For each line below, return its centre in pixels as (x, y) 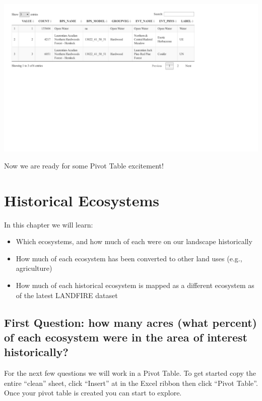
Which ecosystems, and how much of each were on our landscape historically (134, 241)
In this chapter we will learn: (49, 224)
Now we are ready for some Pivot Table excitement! (84, 165)
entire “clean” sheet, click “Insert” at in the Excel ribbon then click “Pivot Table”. (131, 383)
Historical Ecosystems (82, 200)
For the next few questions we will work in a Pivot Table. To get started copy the (130, 373)
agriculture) (34, 268)
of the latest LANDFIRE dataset (67, 295)
